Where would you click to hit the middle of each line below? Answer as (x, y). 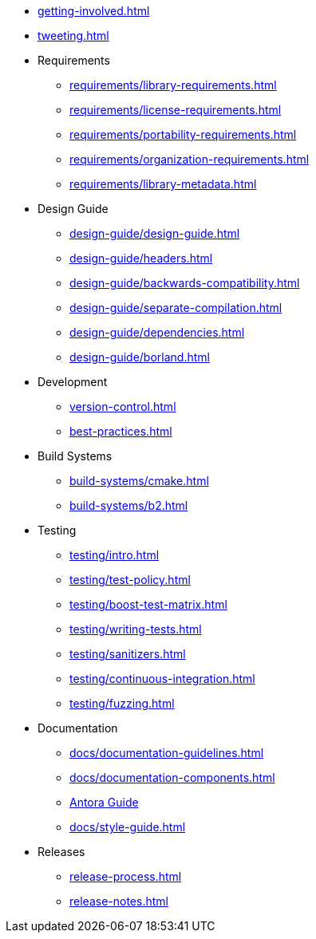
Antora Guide (104, 802)
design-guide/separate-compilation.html (176, 308)
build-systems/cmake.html (139, 481)
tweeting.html (73, 36)
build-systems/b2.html (129, 505)
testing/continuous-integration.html (162, 679)
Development (73, 382)
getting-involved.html (94, 11)
